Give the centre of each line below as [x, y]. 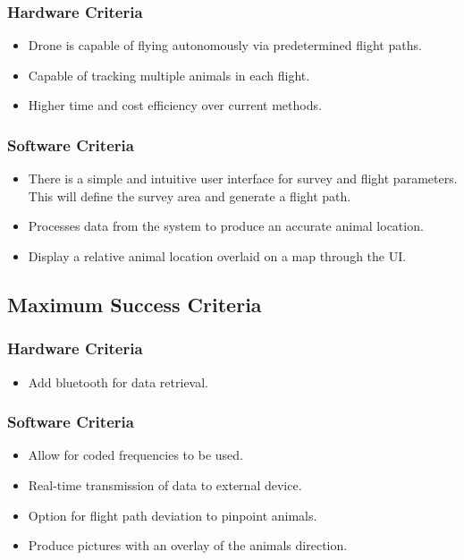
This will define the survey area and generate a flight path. [190, 195]
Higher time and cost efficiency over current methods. [175, 105]
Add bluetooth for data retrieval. [118, 382]
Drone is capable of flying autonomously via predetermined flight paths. [225, 45]
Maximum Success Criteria [135, 304]
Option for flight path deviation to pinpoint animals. [173, 515]
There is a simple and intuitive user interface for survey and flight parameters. [243, 178]
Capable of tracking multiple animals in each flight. [169, 75]
